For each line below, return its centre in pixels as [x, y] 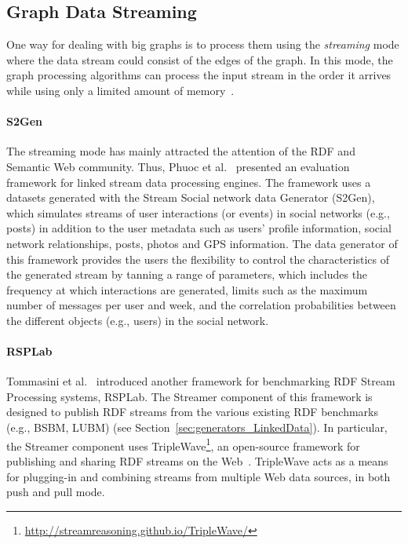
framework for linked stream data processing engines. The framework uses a [189, 182]
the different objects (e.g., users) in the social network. [138, 320]
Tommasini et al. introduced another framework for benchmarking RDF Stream [201, 381]
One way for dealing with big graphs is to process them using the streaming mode [203, 44]
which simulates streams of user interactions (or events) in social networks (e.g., [198, 212]
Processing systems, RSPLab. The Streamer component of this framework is [189, 396]
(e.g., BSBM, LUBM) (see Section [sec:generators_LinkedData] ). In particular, [197, 427]
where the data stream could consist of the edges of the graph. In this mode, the [200, 59]
